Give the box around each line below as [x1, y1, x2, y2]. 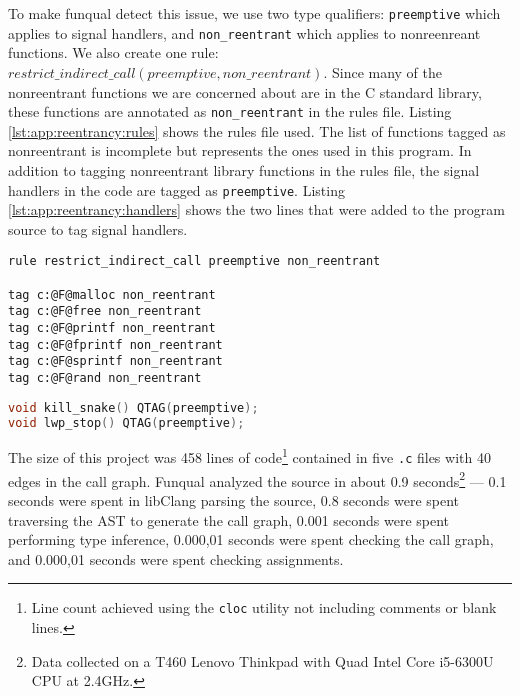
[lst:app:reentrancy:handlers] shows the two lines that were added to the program [8, 199, 505, 220]
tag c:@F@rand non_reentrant [8, 370, 202, 385]
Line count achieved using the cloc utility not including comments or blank [31, 597, 497, 618]
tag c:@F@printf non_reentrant [8, 321, 216, 335]
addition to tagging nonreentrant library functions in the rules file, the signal [8, 159, 480, 180]
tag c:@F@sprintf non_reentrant [8, 354, 223, 369]
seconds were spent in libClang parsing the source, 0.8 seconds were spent [8, 489, 460, 510]
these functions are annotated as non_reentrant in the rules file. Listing [8, 101, 452, 122]
